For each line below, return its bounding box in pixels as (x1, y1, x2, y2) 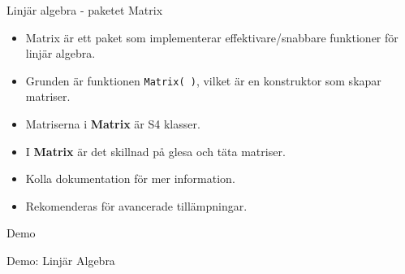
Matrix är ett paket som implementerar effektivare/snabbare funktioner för (25, 28, 399, 46)
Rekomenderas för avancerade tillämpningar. (25, 197, 248, 214)
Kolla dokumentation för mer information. (25, 170, 235, 187)
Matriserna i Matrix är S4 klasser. (25, 115, 200, 133)
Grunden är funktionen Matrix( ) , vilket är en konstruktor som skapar (25, 72, 381, 89)
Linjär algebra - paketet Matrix (6, 2, 163, 18)
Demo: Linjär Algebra (6, 252, 115, 268)
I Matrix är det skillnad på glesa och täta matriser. (25, 142, 286, 159)
